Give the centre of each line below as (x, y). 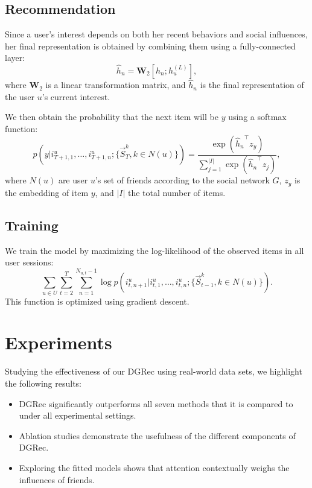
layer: (15, 58)
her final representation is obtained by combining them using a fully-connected (150, 46)
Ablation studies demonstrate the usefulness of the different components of (157, 435)
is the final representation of (252, 85)
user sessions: (29, 262)
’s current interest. (76, 96)
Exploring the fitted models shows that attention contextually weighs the (154, 467)
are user (73, 180)
